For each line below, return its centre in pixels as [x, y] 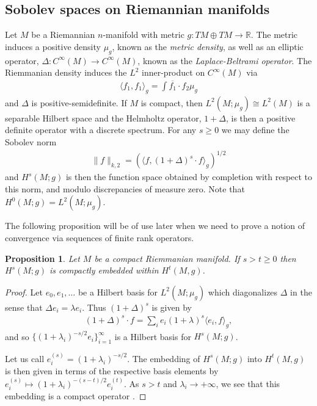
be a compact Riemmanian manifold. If [167, 258]
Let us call [25, 358]
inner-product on [173, 72]
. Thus [94, 307]
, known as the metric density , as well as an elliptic [208, 46]
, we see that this [248, 383]
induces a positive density [53, 46]
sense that [24, 307]
